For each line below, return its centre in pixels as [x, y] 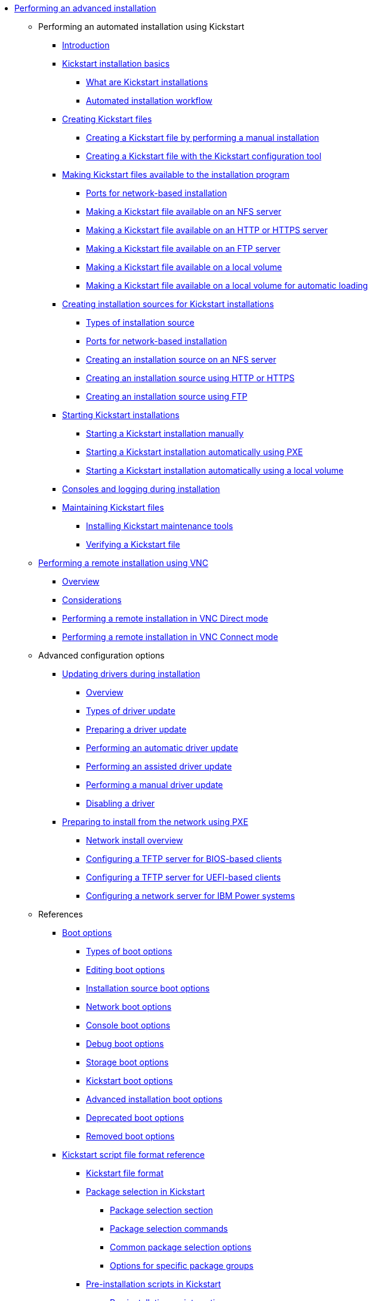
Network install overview [135, 840]
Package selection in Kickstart [145, 1192]
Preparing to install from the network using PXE [155, 822]
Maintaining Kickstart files [113, 507]
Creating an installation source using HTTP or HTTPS [190, 378]
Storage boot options [127, 1062]
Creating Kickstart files [107, 119]
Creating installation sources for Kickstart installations [168, 304]
